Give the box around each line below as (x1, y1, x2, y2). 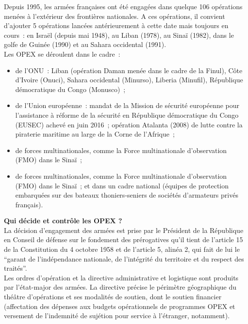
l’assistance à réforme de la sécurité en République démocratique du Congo (15, 109, 239, 120)
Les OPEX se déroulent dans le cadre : (4, 48, 120, 59)
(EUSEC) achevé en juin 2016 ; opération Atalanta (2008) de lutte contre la (15, 119, 243, 129)
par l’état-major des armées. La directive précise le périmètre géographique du (4, 282, 237, 292)
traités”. (4, 263, 27, 273)
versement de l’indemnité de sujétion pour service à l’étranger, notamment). (4, 310, 230, 321)
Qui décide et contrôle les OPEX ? (4, 216, 122, 226)
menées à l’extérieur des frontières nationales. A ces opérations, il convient (4, 11, 225, 21)
